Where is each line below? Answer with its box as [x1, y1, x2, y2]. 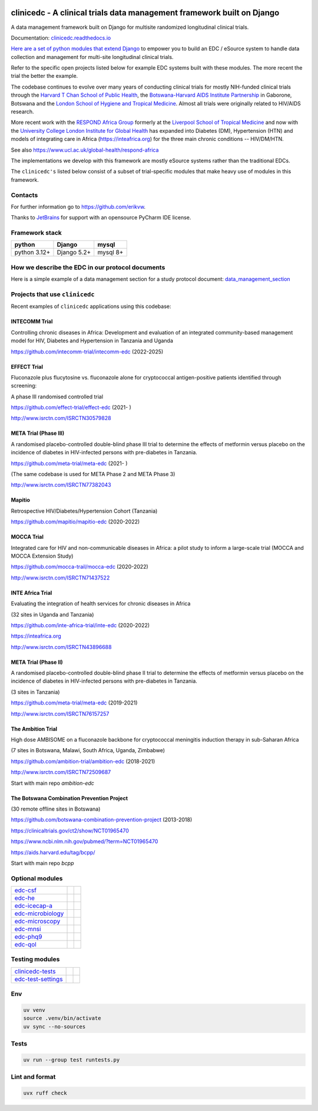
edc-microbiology [14, 909, 64, 917]
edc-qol [14, 940, 37, 949]
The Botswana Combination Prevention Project [11, 794, 128, 802]
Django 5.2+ [57, 248, 91, 257]
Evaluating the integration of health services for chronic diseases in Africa [11, 600, 191, 607]
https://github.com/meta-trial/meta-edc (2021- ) [11, 460, 128, 467]
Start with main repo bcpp [11, 859, 74, 867]
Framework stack [11, 229, 62, 237]
